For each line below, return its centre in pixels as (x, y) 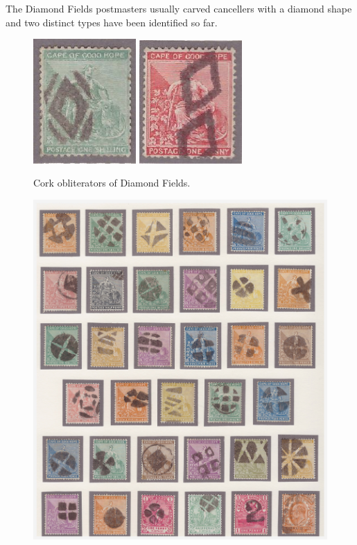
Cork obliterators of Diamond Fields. (112, 183)
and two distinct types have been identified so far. (112, 22)
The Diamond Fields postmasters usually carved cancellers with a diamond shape (179, 8)
